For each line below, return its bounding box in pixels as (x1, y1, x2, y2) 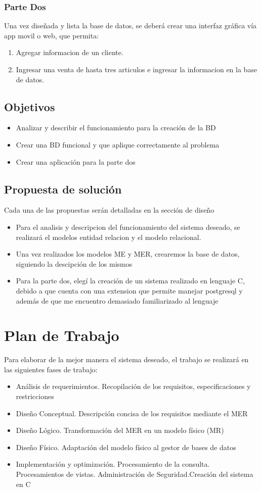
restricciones (16, 391, 54, 402)
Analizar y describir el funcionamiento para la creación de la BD (16, 122, 216, 133)
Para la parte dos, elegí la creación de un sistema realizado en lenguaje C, (16, 275, 245, 286)
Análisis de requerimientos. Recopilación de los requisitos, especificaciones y (16, 381, 251, 391)
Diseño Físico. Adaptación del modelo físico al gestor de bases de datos (16, 441, 236, 452)
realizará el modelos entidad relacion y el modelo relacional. (16, 231, 201, 242)
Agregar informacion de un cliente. (16, 47, 123, 58)
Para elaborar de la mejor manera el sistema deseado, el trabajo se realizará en (4, 354, 249, 365)
